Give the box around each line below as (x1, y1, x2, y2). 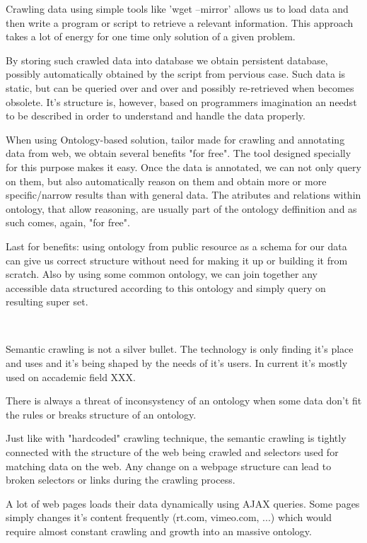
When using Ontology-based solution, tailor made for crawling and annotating (6, 132, 345, 146)
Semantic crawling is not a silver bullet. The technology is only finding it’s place (6, 341, 354, 356)
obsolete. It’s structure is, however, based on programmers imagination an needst (6, 94, 357, 109)
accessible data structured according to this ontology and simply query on (6, 280, 326, 295)
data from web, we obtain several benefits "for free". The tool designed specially (6, 146, 351, 160)
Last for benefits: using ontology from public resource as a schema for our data (6, 238, 347, 253)
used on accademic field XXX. (6, 369, 136, 384)
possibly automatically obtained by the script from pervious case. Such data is (6, 66, 346, 81)
